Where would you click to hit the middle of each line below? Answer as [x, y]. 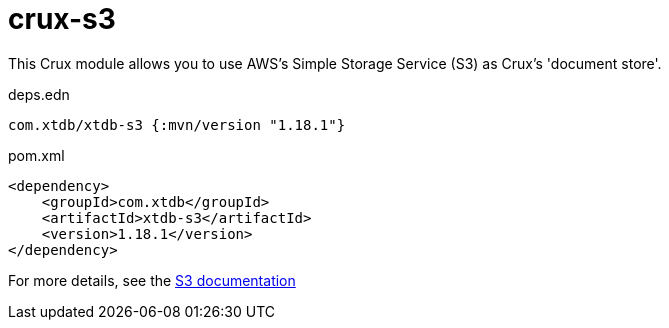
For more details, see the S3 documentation [152, 280]
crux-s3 [62, 19]
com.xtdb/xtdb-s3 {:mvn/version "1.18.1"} [177, 124]
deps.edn [39, 94]
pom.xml [36, 155]
